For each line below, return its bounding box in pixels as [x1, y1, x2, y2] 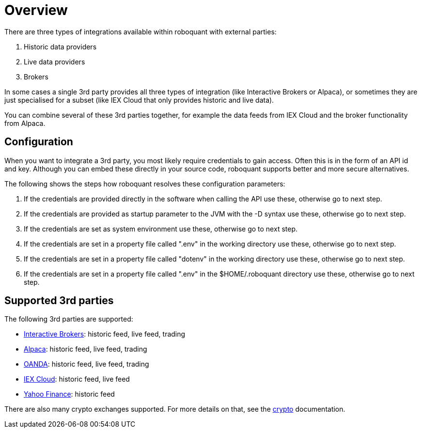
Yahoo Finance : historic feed [24, 390, 115, 399]
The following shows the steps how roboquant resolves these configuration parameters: [4, 179, 285, 188]
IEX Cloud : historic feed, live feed [24, 375, 130, 384]
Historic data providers [24, 42, 97, 51]
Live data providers [24, 57, 85, 66]
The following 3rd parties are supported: [4, 315, 133, 324]
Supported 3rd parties [4, 294, 114, 307]
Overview [4, 2, 68, 18]
